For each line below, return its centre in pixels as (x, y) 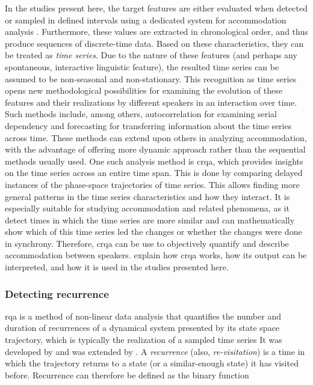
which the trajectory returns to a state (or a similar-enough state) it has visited (152, 363)
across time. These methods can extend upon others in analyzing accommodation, (156, 137)
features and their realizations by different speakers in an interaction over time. (151, 102)
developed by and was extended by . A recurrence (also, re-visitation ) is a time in (155, 351)
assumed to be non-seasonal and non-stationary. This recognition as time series (151, 78)
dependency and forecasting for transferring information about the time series (148, 125)
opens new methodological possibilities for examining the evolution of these (144, 90)
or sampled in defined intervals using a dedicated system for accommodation (146, 20)
